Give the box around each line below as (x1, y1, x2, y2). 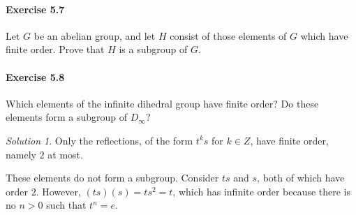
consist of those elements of (170, 28, 287, 43)
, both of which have (257, 170, 345, 185)
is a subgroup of (119, 42, 188, 57)
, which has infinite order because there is (172, 184, 351, 198)
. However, (36, 184, 81, 198)
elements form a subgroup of (6, 110, 128, 124)
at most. (47, 147, 83, 161)
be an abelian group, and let (34, 28, 156, 43)
